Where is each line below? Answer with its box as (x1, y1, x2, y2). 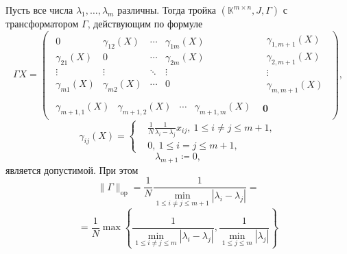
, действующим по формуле (87, 16, 203, 30)
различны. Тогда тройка (117, 3, 217, 16)
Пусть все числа (5, 3, 73, 16)
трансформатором (5, 16, 79, 30)
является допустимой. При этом (5, 162, 139, 177)
